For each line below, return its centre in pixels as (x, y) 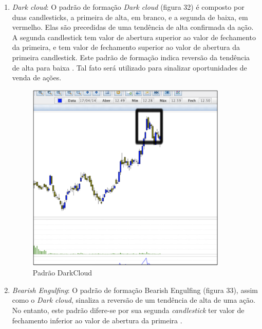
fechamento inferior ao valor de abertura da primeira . (97, 320)
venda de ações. (37, 77)
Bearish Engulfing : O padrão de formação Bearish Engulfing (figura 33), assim (135, 290)
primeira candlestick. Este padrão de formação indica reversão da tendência (131, 57)
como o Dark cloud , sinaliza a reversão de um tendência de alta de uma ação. (134, 300)
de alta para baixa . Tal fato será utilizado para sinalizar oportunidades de (129, 67)
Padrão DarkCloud (62, 273)
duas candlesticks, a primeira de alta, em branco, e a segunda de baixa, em (130, 17)
